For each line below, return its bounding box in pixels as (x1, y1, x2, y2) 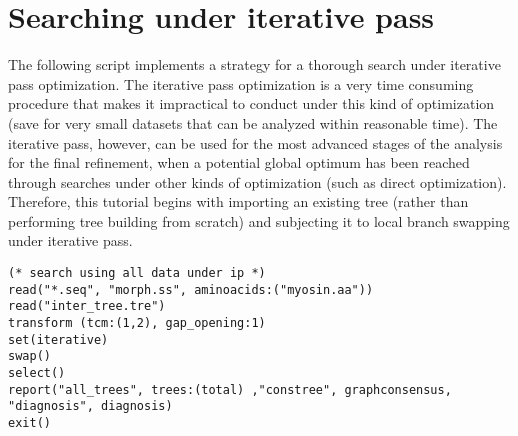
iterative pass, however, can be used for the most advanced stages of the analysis (8, 132, 503, 153)
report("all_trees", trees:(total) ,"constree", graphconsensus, (8, 382, 452, 397)
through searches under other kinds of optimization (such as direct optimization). (8, 171, 507, 192)
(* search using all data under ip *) (8, 266, 266, 281)
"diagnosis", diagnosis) (8, 399, 173, 414)
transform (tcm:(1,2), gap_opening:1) (8, 316, 266, 331)
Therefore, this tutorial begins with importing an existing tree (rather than (8, 191, 469, 212)
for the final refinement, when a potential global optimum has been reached (8, 152, 470, 173)
